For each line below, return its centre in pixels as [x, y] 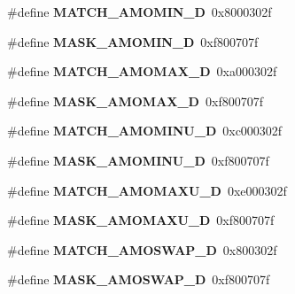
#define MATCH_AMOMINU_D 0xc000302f [145, 131]
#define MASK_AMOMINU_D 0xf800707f [138, 160]
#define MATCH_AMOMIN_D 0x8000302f [140, 12]
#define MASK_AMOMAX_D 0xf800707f [135, 101]
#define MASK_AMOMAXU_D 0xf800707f [141, 220]
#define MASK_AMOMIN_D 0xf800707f [133, 41]
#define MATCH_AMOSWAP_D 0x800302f [142, 249]
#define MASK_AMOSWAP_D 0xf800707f [139, 279]
